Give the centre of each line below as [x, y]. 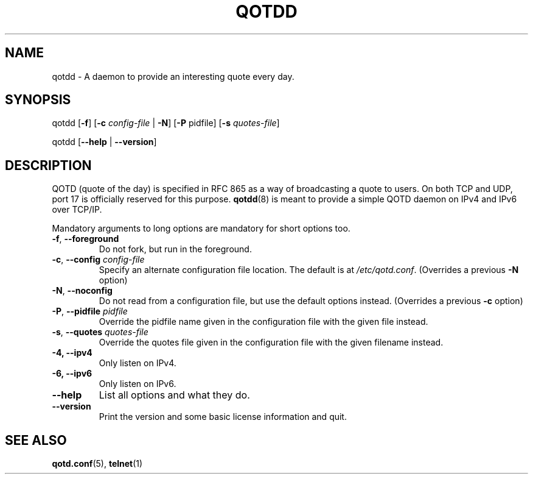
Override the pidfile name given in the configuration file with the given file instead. [263, 322]
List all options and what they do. [174, 395]
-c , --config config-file [98, 260]
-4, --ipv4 [72, 353]
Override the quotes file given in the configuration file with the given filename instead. [271, 342]
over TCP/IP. [77, 210]
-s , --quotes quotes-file [100, 332]
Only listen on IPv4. [138, 363]
